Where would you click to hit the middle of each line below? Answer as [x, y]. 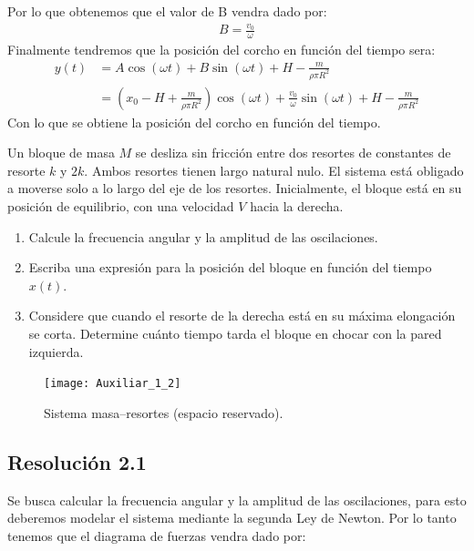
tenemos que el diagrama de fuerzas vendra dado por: [157, 535]
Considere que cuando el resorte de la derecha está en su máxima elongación [242, 316]
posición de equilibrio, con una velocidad [121, 206]
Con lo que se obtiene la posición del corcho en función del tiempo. [194, 122]
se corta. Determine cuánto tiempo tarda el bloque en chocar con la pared [235, 334]
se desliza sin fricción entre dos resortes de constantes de [293, 153]
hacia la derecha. [297, 206]
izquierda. [56, 351]
